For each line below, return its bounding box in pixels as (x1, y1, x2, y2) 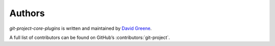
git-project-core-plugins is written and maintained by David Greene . (9, 25, 152, 31)
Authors (9, 8, 45, 19)
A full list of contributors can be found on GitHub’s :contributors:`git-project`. (9, 34, 170, 40)
